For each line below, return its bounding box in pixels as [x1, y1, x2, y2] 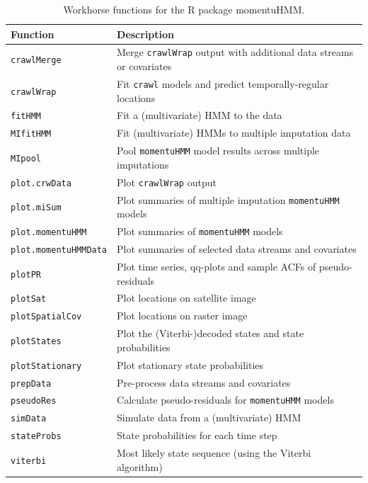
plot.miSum [11, 203, 62, 213]
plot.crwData [11, 178, 71, 188]
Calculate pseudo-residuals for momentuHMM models [117, 392, 334, 407]
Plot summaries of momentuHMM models [117, 224, 283, 239]
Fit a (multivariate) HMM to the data [117, 108, 282, 123]
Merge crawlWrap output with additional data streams [117, 45, 354, 59]
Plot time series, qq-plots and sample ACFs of [117, 258, 316, 273]
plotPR [11, 269, 41, 280]
